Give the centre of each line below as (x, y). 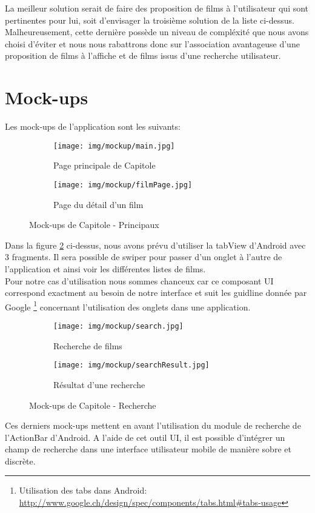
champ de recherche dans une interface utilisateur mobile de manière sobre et (148, 449)
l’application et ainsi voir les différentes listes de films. (105, 268)
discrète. (20, 461)
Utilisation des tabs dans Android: (83, 490)
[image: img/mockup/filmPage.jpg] (123, 185)
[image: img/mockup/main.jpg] (114, 146)
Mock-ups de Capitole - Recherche (93, 405)
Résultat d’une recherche (99, 384)
